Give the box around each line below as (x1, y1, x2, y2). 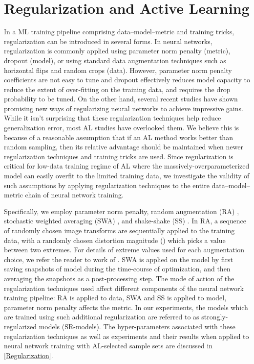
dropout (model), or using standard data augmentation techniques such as (4, 55, 226, 65)
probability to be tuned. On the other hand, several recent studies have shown (4, 94, 238, 104)
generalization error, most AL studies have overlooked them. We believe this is (4, 122, 239, 133)
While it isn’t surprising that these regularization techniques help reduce (4, 113, 221, 123)
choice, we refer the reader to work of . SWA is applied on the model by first (4, 254, 233, 264)
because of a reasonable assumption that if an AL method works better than (4, 132, 233, 142)
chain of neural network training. (25, 190, 124, 200)
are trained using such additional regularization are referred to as (4, 312, 199, 322)
